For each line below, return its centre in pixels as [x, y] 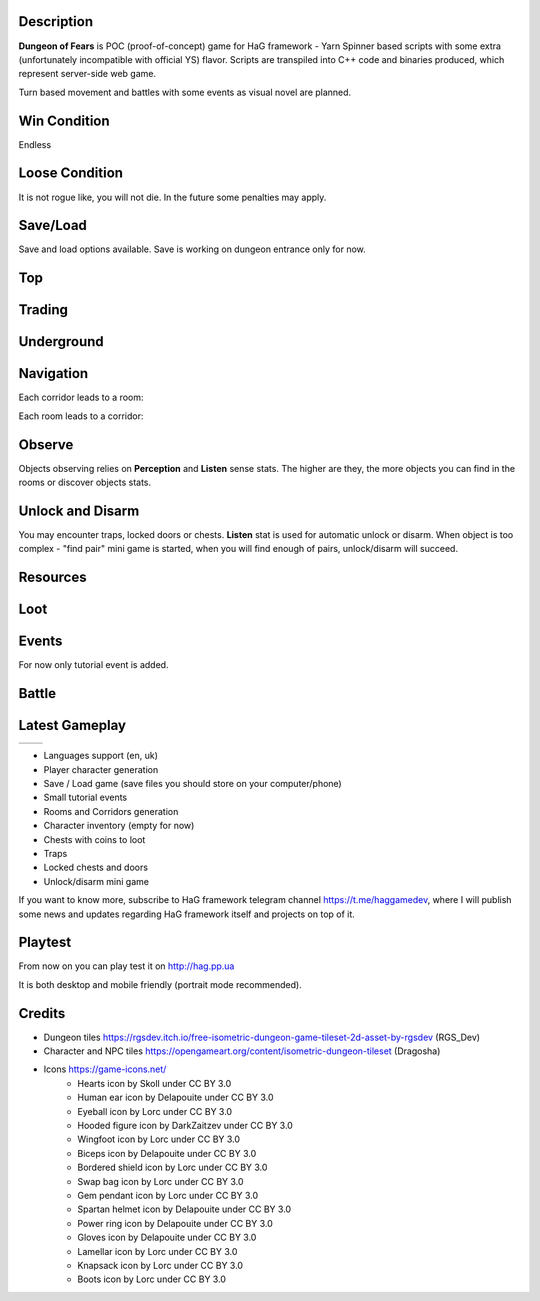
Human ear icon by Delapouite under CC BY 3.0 [175, 1097]
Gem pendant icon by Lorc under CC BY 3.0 [168, 1195]
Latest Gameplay [72, 725]
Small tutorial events [85, 797]
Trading [43, 310]
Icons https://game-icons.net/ [105, 1069]
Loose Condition [71, 173]
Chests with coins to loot [94, 839]
